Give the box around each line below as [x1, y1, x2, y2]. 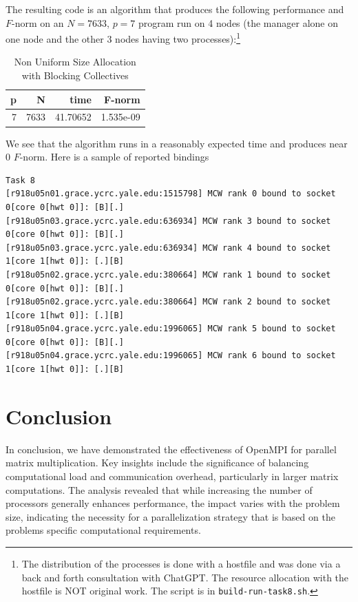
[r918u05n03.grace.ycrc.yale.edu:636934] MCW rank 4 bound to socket [6, 242, 331, 253]
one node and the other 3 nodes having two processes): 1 [6, 30, 241, 45]
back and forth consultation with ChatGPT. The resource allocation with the [21, 570, 349, 584]
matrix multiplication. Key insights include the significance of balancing [6, 455, 309, 470]
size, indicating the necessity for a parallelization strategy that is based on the [6, 509, 335, 523]
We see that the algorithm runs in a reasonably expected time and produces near [6, 136, 348, 150]
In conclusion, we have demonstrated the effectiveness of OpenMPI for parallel [6, 442, 337, 456]
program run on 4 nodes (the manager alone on [138, 15, 338, 30]
